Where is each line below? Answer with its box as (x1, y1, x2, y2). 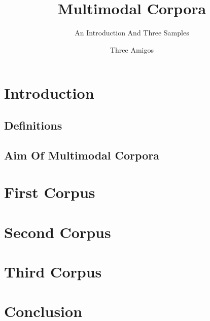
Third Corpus (4, 261, 102, 282)
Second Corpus (4, 221, 111, 242)
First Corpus (4, 182, 95, 203)
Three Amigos (110, 44, 154, 55)
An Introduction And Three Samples (75, 27, 189, 38)
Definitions (4, 117, 62, 133)
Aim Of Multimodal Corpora (4, 147, 159, 163)
